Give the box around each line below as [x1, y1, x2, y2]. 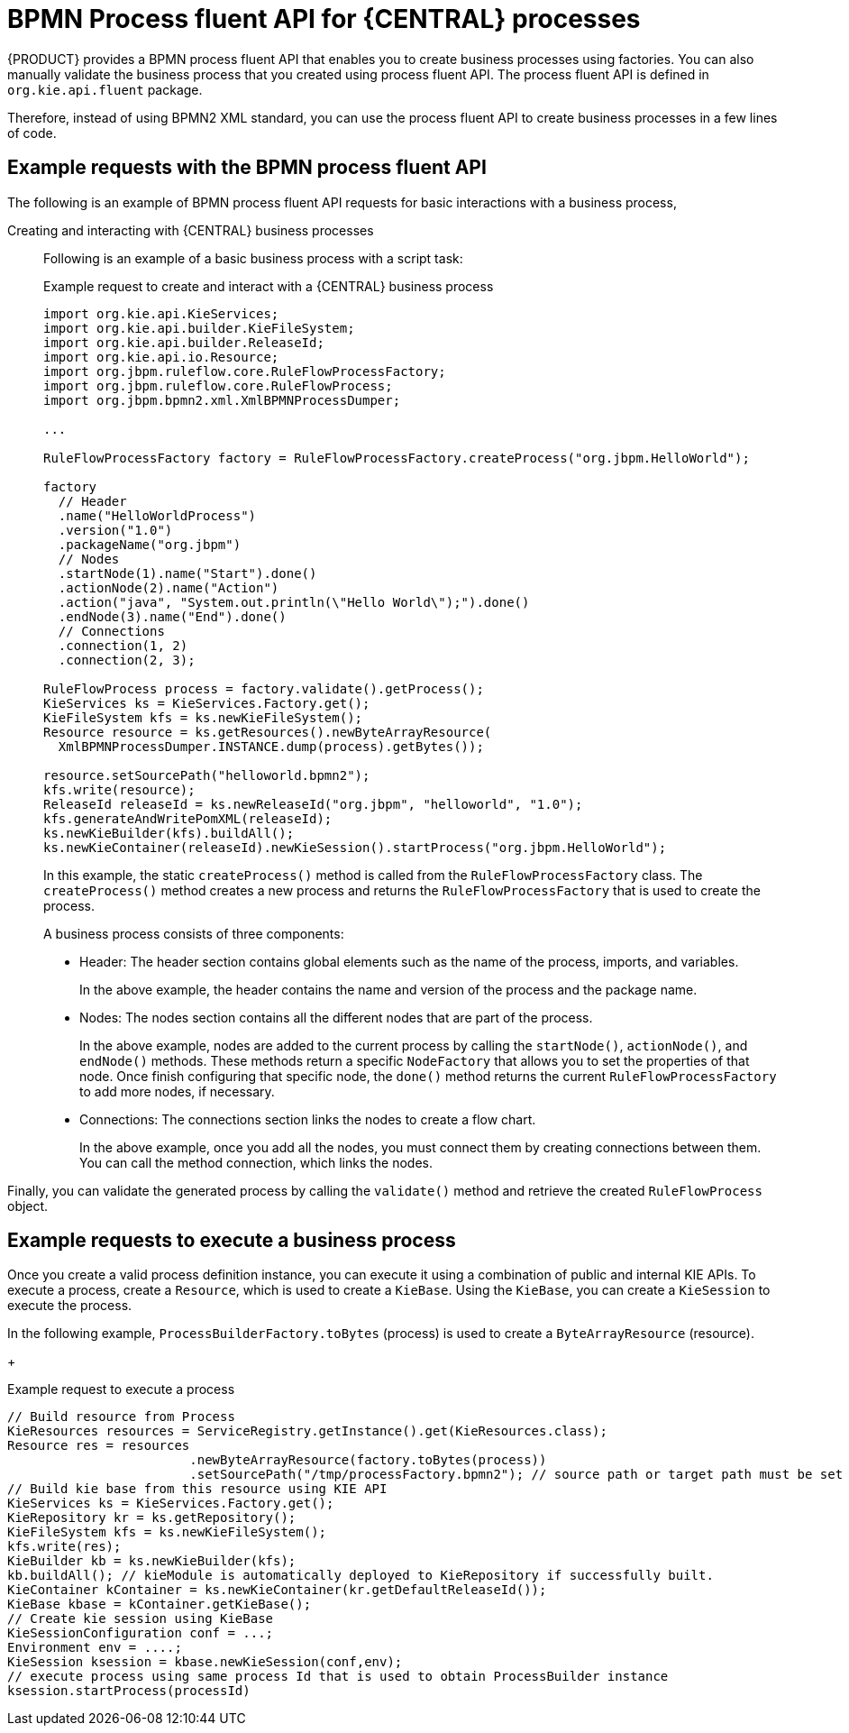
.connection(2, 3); [58, 652, 196, 667]
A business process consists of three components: [43, 925, 344, 941]
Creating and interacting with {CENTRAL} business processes [7, 222, 374, 238]
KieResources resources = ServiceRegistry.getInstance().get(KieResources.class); [7, 1424, 607, 1439]
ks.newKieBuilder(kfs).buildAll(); [43, 825, 295, 840]
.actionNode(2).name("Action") [58, 580, 279, 595]
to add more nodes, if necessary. [79, 1083, 275, 1099]
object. [7, 1197, 49, 1214]
